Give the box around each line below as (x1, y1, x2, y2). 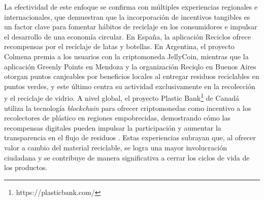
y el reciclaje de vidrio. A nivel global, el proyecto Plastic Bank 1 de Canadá (4, 91, 239, 103)
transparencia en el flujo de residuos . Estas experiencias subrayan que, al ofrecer (4, 132, 256, 143)
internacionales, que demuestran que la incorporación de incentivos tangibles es (4, 11, 250, 22)
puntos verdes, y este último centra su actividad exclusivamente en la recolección (4, 81, 255, 91)
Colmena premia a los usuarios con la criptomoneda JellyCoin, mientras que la (4, 51, 249, 61)
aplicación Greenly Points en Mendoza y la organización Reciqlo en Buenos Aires (4, 61, 256, 71)
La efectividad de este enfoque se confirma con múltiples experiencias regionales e (4, 2, 258, 12)
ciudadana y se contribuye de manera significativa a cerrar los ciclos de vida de (4, 152, 250, 163)
